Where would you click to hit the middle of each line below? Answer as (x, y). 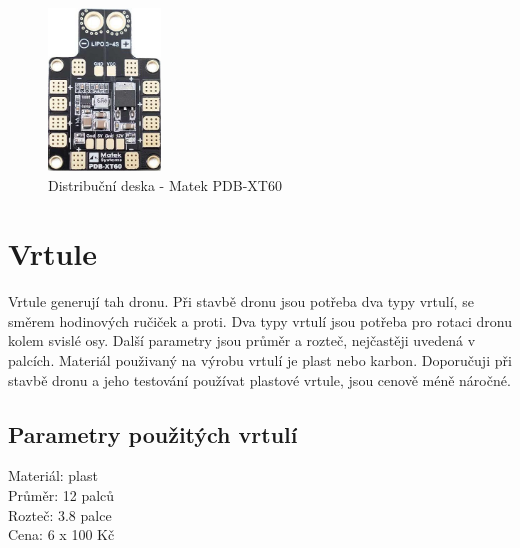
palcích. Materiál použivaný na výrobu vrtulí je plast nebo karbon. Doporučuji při (260, 360)
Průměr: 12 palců (61, 495)
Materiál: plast (53, 475)
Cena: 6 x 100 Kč (61, 534)
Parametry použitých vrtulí (153, 433)
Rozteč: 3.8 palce (60, 514)
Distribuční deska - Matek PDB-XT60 (165, 184)
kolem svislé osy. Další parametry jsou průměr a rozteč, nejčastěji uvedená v (242, 340)
